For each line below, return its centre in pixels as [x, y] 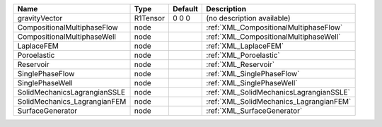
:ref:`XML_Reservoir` [241, 65]
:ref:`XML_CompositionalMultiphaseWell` [273, 37]
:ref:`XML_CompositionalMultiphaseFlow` [274, 27]
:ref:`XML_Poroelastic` [243, 55]
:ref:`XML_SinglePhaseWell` [252, 83]
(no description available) [248, 18]
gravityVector [40, 18]
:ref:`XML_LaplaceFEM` [245, 46]
